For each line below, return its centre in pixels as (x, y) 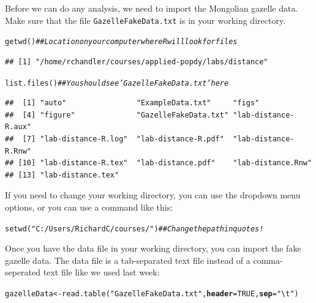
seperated (23, 272)
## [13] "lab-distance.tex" (62, 175)
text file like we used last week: (101, 272)
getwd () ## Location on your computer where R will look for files (121, 42)
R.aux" (18, 127)
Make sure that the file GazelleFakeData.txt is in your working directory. (145, 20)
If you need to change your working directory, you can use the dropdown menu (153, 195)
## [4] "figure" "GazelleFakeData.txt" (117, 115)
